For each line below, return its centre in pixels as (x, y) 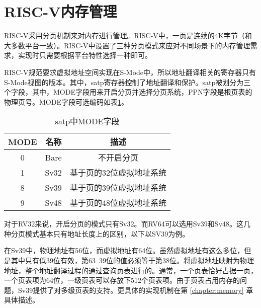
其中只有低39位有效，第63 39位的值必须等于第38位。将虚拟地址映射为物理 (132, 260)
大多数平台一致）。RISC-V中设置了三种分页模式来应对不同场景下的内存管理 (127, 45)
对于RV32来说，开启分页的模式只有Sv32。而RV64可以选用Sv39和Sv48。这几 (127, 224)
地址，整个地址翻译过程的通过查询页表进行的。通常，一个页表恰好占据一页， (131, 270)
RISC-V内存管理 (61, 11)
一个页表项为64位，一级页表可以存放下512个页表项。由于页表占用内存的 (122, 280)
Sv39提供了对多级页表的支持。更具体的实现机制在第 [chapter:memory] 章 (136, 290)
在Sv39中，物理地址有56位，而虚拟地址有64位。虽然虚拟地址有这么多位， (124, 250)
